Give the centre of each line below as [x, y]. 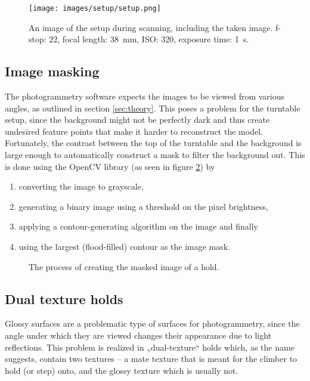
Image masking [52, 71]
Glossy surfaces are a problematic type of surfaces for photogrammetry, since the [152, 323]
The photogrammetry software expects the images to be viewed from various [145, 96]
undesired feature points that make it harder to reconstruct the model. [134, 131]
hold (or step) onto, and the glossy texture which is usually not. [122, 370]
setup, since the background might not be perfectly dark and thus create [137, 120]
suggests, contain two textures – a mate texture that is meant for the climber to [151, 359]
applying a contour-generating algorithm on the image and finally [138, 226]
